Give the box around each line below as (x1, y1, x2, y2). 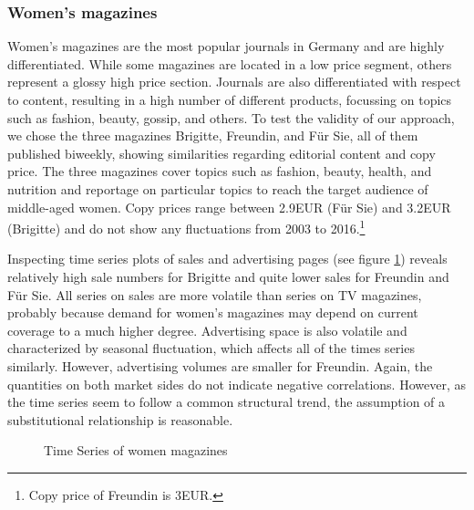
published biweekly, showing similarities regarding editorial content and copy (7, 143, 436, 162)
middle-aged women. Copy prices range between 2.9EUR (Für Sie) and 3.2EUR (7, 197, 451, 216)
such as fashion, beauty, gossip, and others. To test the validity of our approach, (7, 108, 455, 127)
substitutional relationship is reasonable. (7, 410, 233, 429)
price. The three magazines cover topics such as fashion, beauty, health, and (7, 161, 432, 181)
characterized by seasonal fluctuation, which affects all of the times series (7, 338, 415, 358)
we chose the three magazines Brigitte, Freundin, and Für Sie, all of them (7, 126, 418, 145)
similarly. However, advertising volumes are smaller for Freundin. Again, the (7, 356, 433, 375)
